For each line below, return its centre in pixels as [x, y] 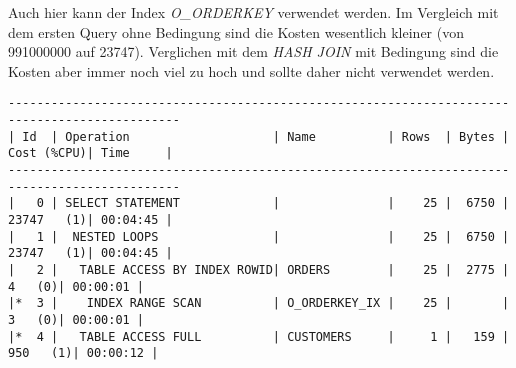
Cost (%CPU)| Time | [90, 153]
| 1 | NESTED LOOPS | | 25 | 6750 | [259, 236]
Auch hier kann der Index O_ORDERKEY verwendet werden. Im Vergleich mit [253, 12]
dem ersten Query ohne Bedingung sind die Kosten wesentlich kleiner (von [236, 31]
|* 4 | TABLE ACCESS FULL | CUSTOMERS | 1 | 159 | [259, 336]
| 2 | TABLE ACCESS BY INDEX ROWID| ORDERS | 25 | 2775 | [259, 269]
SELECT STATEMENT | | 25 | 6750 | [287, 203]
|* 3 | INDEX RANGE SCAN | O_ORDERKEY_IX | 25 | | [259, 303]
